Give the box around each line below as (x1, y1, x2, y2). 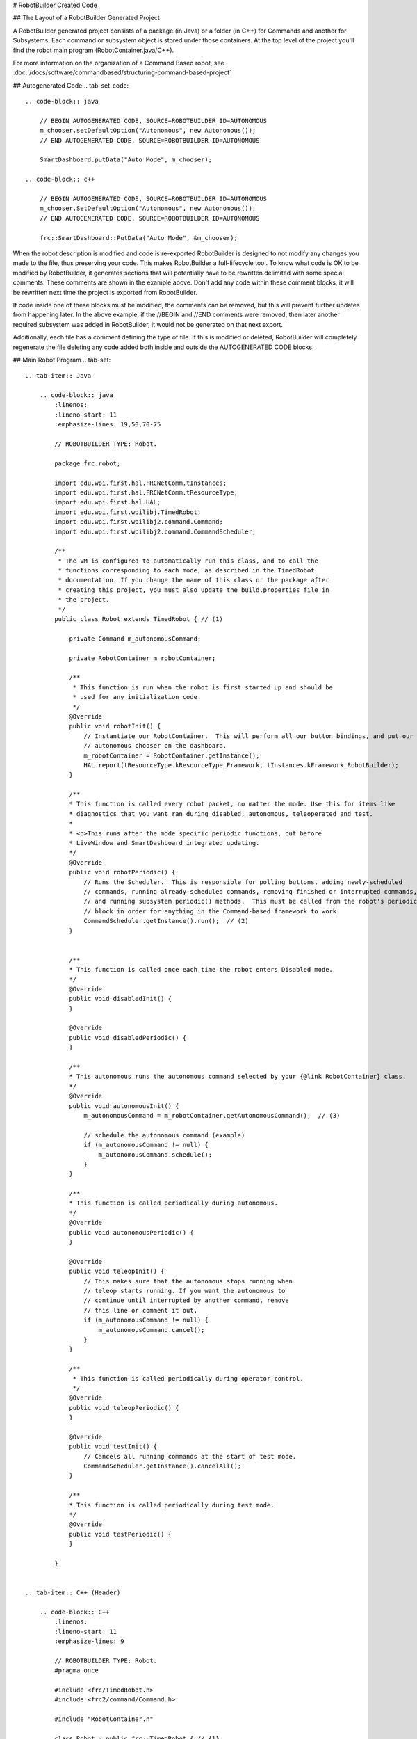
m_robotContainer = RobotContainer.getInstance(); (83, 751, 260, 760)
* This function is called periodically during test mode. (69, 1501, 275, 1509)
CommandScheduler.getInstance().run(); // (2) (83, 917, 250, 925)
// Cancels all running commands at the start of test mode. (83, 1452, 297, 1460)
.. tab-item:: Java (25, 372, 92, 380)
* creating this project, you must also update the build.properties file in (58, 586, 329, 594)
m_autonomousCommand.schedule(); (98, 1151, 212, 1158)
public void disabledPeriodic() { (69, 1034, 187, 1041)
